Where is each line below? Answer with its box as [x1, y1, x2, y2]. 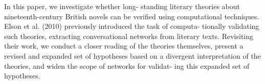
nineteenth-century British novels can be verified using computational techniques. [4, 11, 259, 21]
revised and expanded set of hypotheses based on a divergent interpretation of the [4, 50, 261, 61]
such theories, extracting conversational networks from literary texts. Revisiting [4, 30, 254, 41]
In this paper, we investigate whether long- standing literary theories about [4, 1, 240, 11]
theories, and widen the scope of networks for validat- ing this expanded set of [4, 60, 250, 71]
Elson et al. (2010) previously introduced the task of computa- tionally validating [4, 21, 259, 31]
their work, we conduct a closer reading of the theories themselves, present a [4, 40, 244, 51]
